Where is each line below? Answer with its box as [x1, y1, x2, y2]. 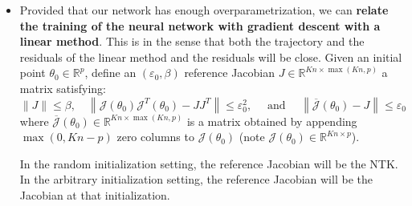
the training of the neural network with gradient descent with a [19, 17, 381, 34]
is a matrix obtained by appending [186, 112, 357, 129]
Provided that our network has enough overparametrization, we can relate [19, 2, 389, 18]
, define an [84, 64, 137, 81]
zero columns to [116, 128, 194, 145]
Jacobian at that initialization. [19, 187, 170, 204]
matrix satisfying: [19, 79, 106, 96]
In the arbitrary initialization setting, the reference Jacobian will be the [19, 171, 373, 188]
